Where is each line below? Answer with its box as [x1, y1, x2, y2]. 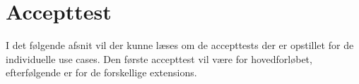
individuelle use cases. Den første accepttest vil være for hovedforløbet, [6, 51, 312, 66]
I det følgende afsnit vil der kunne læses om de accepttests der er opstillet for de [6, 38, 354, 52]
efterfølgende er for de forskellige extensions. [6, 65, 197, 80]
